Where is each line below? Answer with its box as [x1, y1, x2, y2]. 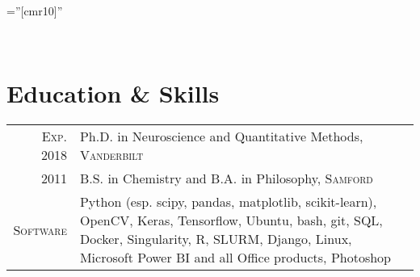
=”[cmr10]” [6, 2, 63, 19]
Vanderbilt [79, 145, 144, 165]
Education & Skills [6, 77, 220, 110]
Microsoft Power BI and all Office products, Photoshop [79, 248, 392, 267]
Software [13, 220, 67, 239]
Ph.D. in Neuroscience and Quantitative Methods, [79, 127, 363, 146]
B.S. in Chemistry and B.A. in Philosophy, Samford [79, 169, 373, 188]
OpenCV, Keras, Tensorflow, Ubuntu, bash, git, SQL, [79, 211, 383, 230]
